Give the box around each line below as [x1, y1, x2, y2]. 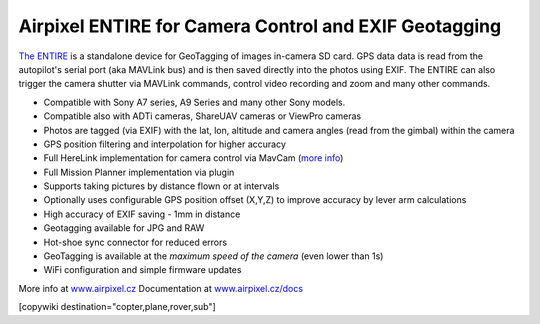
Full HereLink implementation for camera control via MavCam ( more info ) [43, 152, 344, 164]
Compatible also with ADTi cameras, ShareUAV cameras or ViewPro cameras [43, 110, 362, 122]
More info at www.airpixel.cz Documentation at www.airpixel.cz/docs [18, 282, 304, 294]
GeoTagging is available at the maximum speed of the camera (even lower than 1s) [43, 250, 384, 262]
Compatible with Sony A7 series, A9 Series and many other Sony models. [43, 96, 346, 108]
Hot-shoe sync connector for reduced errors [43, 236, 228, 248]
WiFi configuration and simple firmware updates [43, 264, 242, 276]
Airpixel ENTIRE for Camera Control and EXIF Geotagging [18, 15, 502, 37]
